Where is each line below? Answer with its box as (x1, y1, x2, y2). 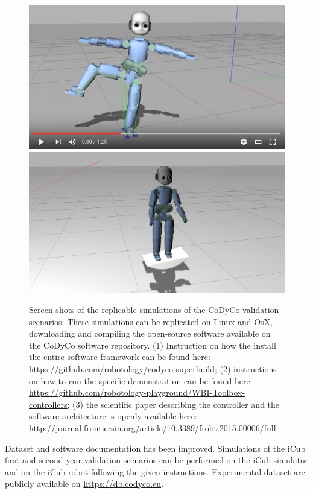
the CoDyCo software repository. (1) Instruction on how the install (29, 338, 276, 351)
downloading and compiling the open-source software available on (29, 327, 271, 340)
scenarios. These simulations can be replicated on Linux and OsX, (29, 315, 273, 328)
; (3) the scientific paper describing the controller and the (67, 397, 280, 410)
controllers (29, 397, 68, 410)
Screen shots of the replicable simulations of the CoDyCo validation (29, 303, 279, 316)
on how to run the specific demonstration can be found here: (29, 374, 253, 387)
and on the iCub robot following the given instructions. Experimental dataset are (5, 465, 305, 478)
